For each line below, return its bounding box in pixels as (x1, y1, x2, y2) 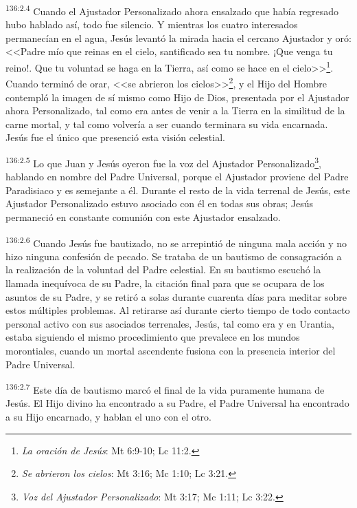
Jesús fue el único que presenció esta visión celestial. (5, 130, 225, 145)
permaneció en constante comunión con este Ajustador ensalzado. (5, 209, 281, 224)
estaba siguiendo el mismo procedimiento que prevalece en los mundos (5, 330, 300, 344)
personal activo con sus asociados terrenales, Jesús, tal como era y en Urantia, (5, 316, 334, 330)
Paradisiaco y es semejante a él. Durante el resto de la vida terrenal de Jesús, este (5, 182, 350, 197)
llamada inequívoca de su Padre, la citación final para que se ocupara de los (5, 275, 325, 290)
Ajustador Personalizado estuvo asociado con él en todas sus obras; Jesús (5, 196, 314, 211)
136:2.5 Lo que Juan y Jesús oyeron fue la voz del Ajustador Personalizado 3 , (5, 154, 321, 170)
